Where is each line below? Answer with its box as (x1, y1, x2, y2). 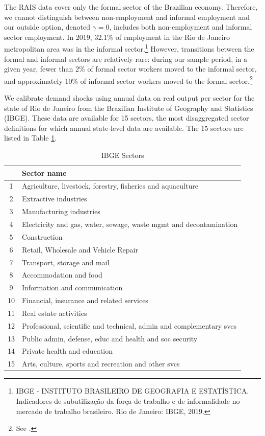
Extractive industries (22, 193, 87, 204)
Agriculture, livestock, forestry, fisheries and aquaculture (22, 180, 198, 191)
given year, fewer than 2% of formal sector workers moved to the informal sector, (4, 63, 257, 74)
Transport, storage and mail (22, 257, 110, 267)
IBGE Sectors (101, 150, 144, 160)
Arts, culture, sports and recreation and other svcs (22, 358, 180, 369)
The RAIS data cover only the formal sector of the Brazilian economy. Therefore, (4, 2, 258, 12)
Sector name (22, 167, 67, 178)
